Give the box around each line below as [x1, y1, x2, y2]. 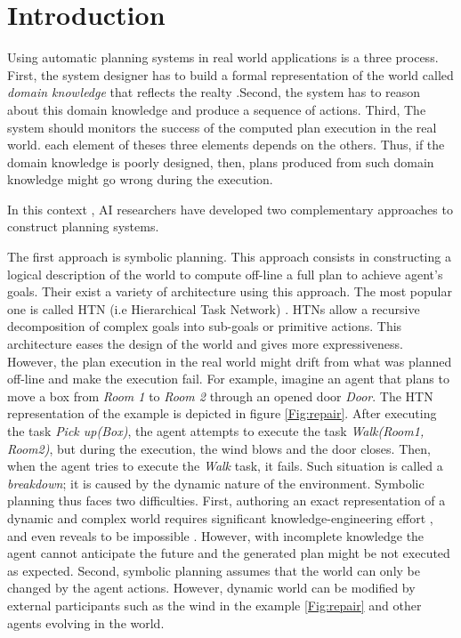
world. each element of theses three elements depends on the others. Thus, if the [7, 135, 445, 154]
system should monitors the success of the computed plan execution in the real [7, 117, 437, 136]
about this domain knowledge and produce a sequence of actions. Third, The [7, 100, 426, 118]
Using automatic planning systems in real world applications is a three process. [7, 48, 439, 67]
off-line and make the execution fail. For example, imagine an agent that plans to [7, 369, 449, 388]
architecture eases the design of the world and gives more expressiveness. [7, 335, 403, 353]
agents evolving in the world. [7, 613, 165, 632]
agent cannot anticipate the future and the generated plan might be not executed [7, 544, 450, 562]
